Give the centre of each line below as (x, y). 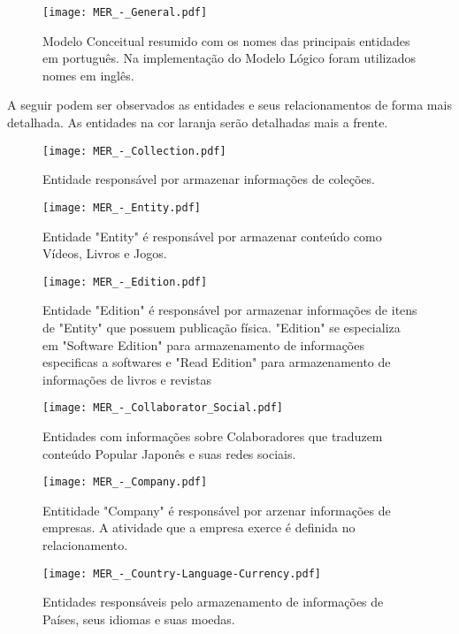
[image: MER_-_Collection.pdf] (134, 151)
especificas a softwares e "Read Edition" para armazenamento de (217, 362)
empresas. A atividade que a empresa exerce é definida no (199, 527)
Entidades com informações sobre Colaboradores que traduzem (213, 436)
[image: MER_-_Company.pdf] (125, 482)
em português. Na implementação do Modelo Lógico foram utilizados (229, 58)
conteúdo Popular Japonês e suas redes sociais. (169, 453)
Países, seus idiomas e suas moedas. (139, 619)
